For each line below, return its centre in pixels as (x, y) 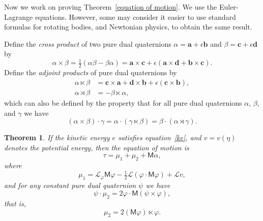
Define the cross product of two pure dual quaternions (88, 43)
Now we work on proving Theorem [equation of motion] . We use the (111, 7)
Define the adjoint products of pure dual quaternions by (91, 72)
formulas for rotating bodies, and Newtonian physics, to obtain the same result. (128, 27)
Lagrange (19, 17)
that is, (15, 203)
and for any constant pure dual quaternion (70, 185)
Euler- (229, 7)
